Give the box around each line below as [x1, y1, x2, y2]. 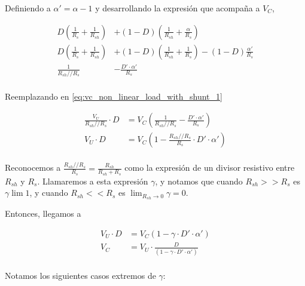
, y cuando [29, 186, 68, 199]
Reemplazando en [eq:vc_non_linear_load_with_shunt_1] [5, 90, 222, 102]
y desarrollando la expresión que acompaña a [95, 2, 260, 14]
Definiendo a [5, 2, 51, 14]
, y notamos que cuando [155, 174, 243, 187]
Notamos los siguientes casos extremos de [5, 269, 156, 281]
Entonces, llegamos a [5, 207, 81, 220]
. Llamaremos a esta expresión [37, 174, 148, 187]
